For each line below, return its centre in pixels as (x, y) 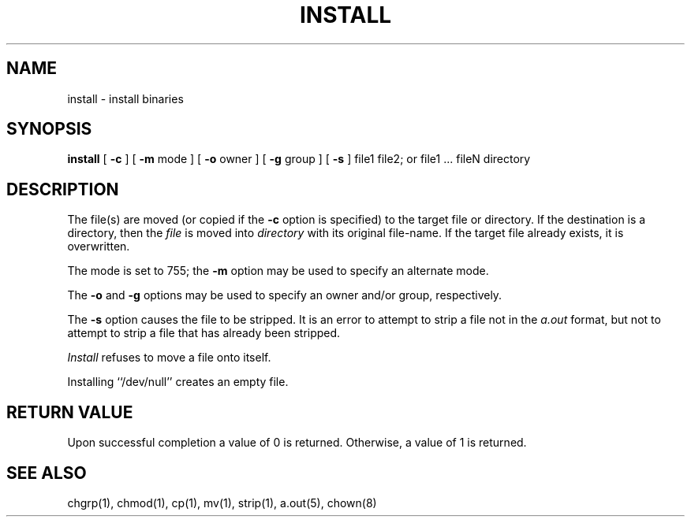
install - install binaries (125, 98)
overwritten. (99, 247)
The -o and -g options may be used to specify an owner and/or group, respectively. (285, 295)
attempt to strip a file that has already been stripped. (204, 333)
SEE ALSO (47, 473)
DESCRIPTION (63, 189)
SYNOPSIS (49, 129)
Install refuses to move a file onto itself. (169, 358)
